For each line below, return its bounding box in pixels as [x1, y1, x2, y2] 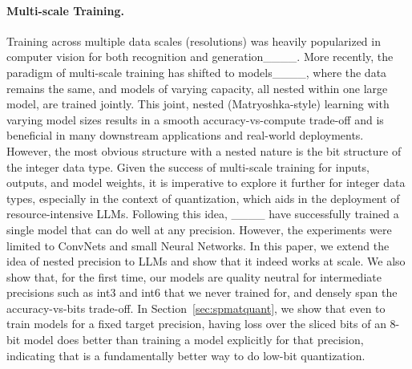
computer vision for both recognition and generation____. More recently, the [6, 48, 394, 65]
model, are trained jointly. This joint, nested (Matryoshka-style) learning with [6, 95, 390, 112]
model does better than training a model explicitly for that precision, [23, 331, 364, 348]
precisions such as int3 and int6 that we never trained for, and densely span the [6, 284, 398, 301]
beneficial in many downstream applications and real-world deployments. [6, 127, 364, 144]
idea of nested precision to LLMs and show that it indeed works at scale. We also [6, 253, 406, 270]
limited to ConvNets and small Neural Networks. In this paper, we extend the [6, 237, 390, 253]
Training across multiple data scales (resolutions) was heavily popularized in [6, 32, 381, 49]
